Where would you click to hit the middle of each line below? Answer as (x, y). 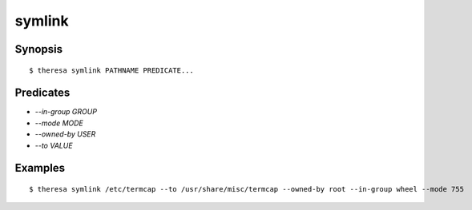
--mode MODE (59, 123)
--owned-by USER (65, 134)
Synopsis (39, 49)
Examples (40, 168)
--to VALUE (54, 145)
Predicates (42, 93)
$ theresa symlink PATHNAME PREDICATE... (111, 70)
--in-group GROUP (66, 112)
